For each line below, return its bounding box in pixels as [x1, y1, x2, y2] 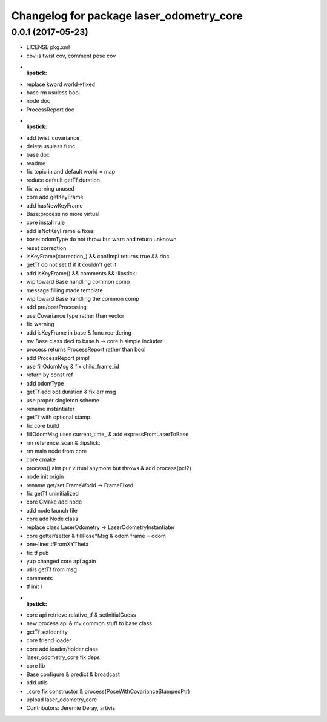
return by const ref [26, 371, 73, 378]
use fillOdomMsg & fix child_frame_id [26, 363, 119, 370]
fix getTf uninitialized [26, 490, 79, 497]
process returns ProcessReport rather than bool [26, 346, 146, 353]
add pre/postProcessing [26, 303, 87, 311]
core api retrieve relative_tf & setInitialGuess [26, 611, 136, 619]
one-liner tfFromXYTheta [26, 540, 89, 548]
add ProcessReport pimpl [26, 354, 90, 361]
